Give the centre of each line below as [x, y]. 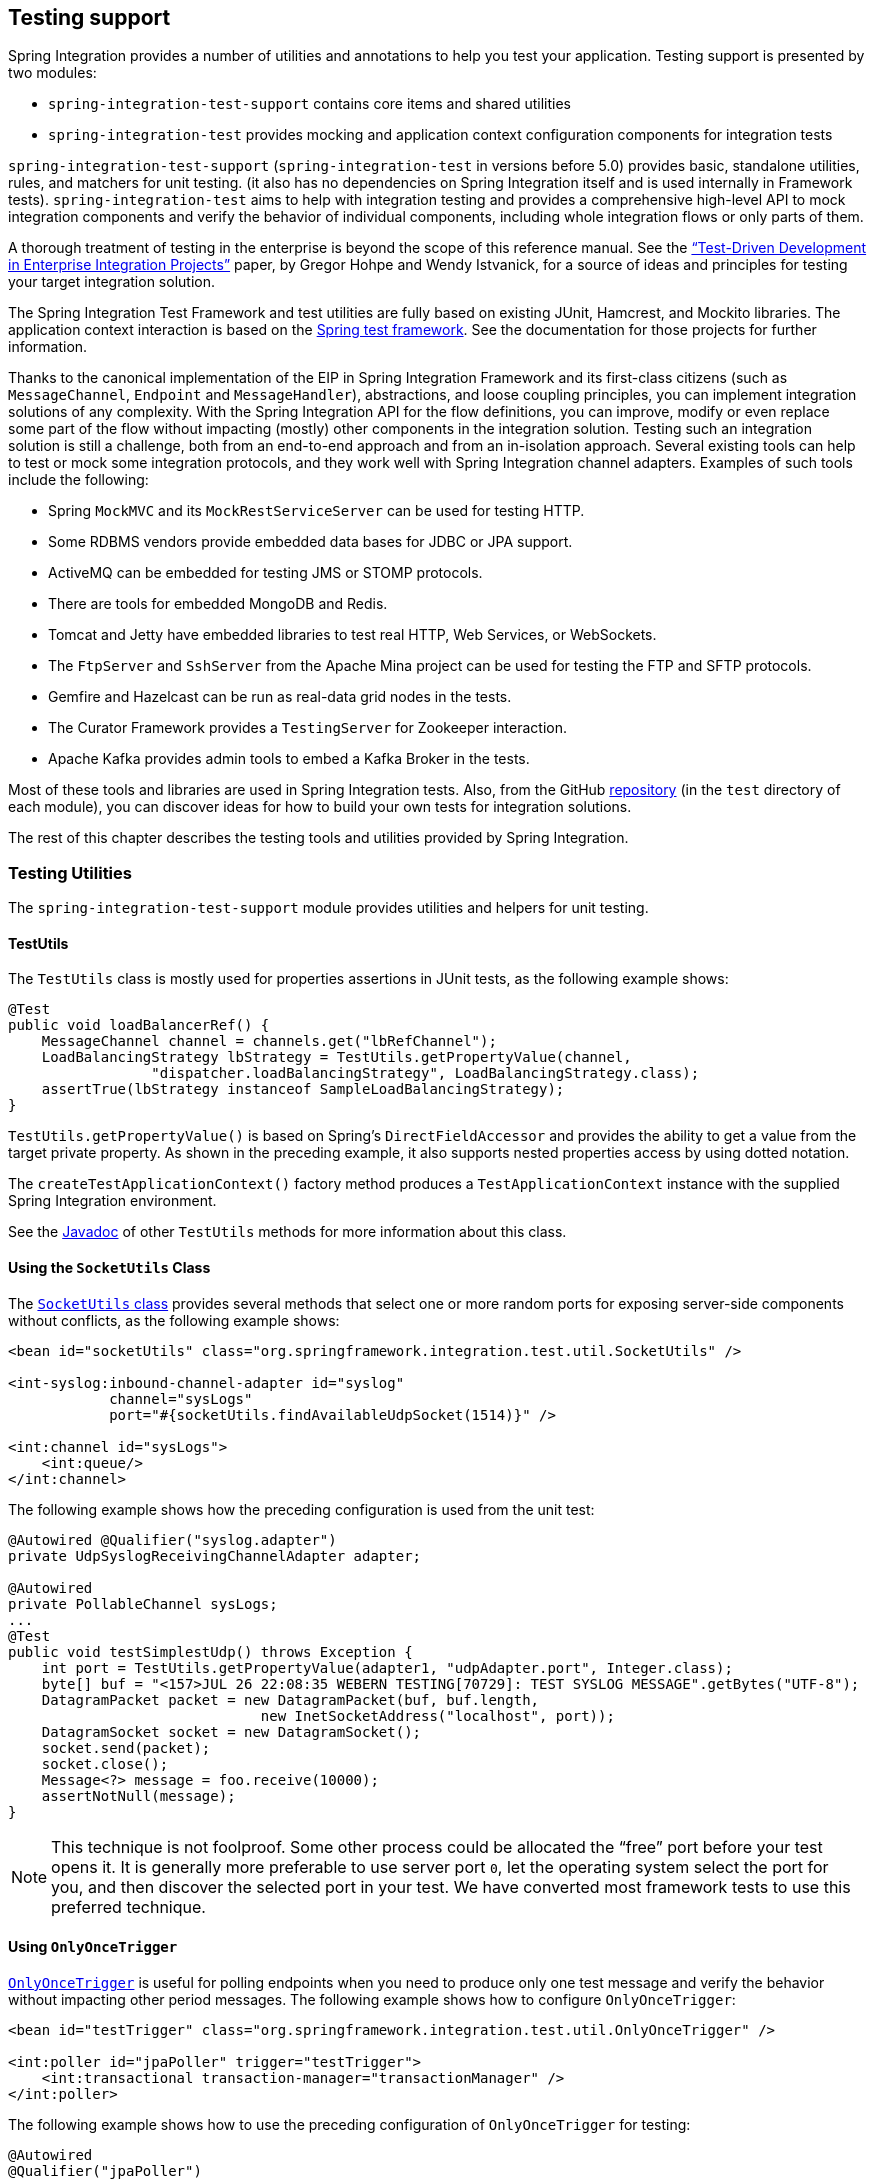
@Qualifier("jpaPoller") [105, 2170]
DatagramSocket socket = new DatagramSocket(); [231, 1731]
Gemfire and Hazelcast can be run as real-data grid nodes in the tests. [280, 697]
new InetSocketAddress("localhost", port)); [437, 1715]
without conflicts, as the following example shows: [174, 1320]
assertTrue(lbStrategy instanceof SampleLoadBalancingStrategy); [303, 1089]
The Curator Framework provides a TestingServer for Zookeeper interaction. [308, 728]
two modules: [52, 73]
